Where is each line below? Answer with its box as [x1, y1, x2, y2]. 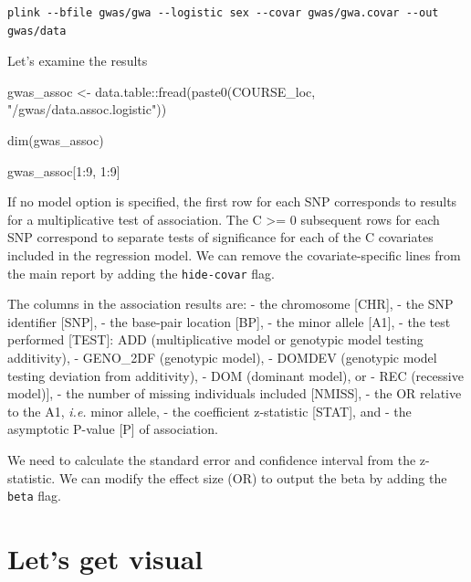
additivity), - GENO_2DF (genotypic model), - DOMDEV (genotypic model [7, 347, 437, 366]
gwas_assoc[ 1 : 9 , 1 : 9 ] [7, 161, 120, 180]
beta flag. [7, 486, 61, 505]
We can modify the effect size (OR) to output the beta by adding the [58, 468, 447, 487]
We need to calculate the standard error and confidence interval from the [7, 450, 416, 469]
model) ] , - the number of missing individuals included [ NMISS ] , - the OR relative [7, 384, 462, 403]
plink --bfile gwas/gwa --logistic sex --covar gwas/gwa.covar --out [7, 6, 439, 19]
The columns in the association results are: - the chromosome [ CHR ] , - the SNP [7, 294, 454, 313]
